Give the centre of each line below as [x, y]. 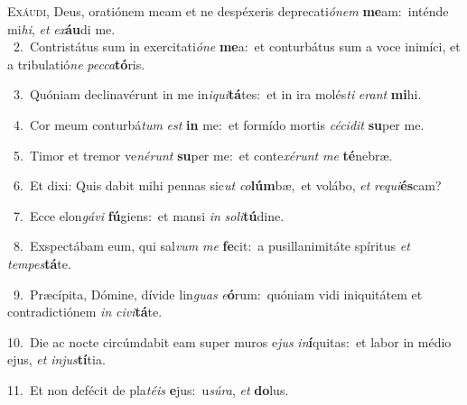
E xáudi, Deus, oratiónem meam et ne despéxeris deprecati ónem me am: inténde [228, 11]
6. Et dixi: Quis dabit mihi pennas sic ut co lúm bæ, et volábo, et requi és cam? [227, 185]
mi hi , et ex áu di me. [61, 28]
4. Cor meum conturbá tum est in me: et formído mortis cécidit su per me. [219, 124]
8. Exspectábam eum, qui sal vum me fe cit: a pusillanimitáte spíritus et [211, 246]
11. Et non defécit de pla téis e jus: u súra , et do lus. [148, 389]
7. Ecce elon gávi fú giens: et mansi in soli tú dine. [149, 215]
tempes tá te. [39, 263]
